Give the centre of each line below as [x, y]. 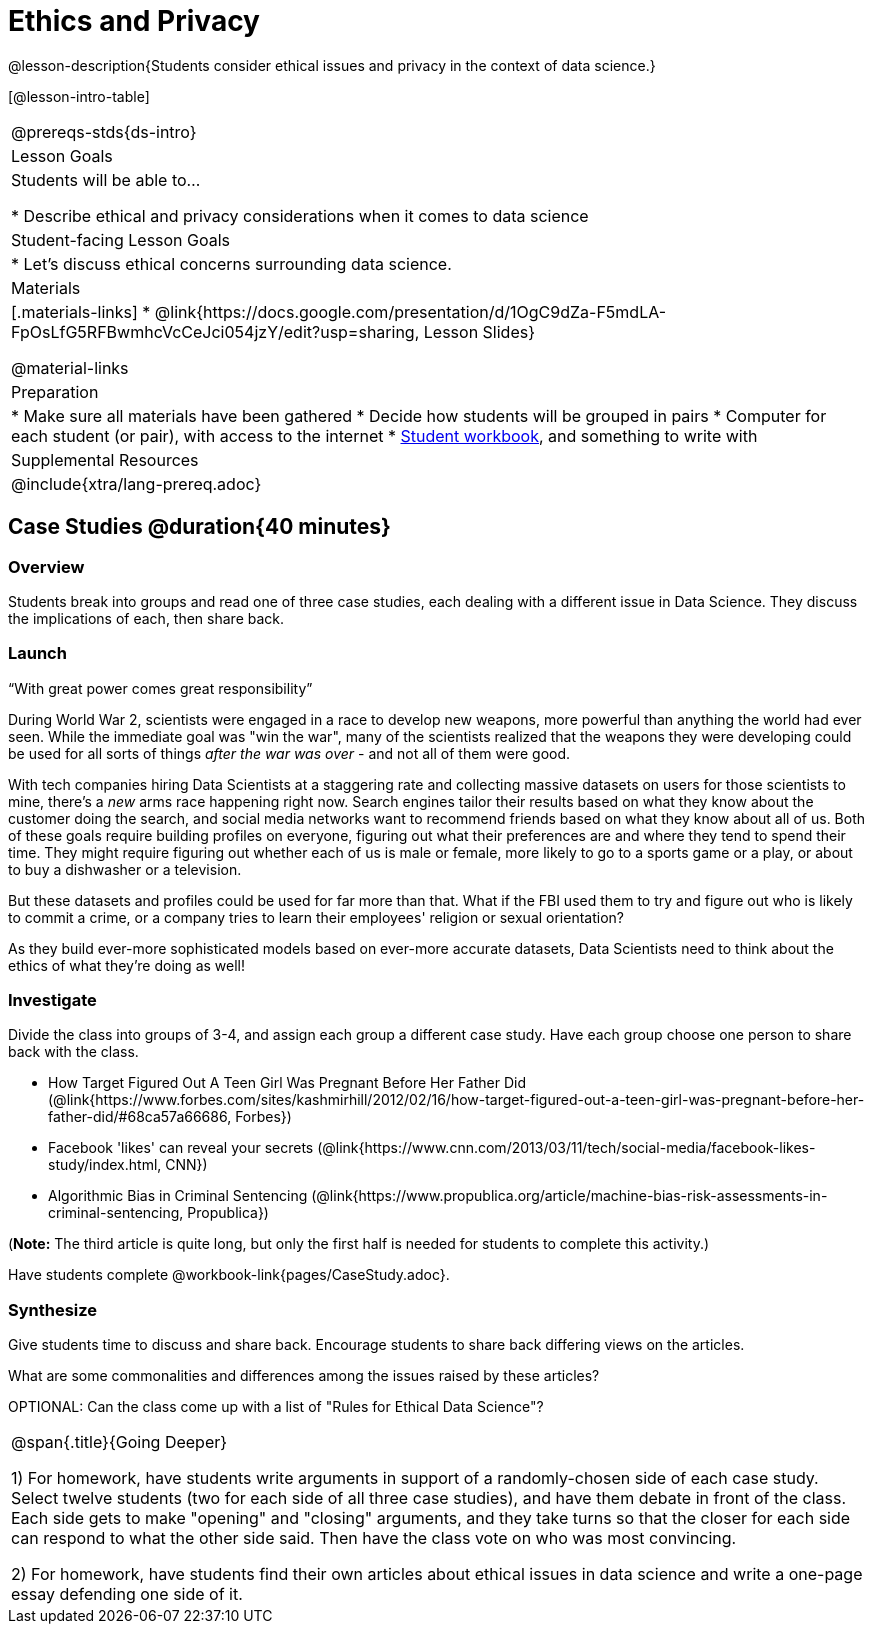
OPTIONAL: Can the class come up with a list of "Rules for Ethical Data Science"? [276, 1407]
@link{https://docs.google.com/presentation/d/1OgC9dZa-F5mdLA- [410, 311]
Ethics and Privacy [134, 21]
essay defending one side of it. [127, 1594]
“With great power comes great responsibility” [160, 688]
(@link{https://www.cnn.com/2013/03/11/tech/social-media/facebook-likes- [566, 1148]
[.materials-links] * [81, 311]
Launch [37, 653]
